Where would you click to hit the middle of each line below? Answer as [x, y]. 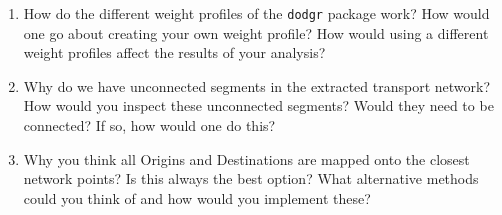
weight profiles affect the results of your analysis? [174, 52]
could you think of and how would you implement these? [197, 197]
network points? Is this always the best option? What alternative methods [251, 178]
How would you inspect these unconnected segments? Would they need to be [258, 105]
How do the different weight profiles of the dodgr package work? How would [256, 13]
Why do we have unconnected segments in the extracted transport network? [257, 85]
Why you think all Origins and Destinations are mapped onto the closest [246, 158]
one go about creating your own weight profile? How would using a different [256, 32]
